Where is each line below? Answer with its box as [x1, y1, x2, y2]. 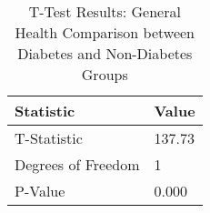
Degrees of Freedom [15, 154, 140, 175]
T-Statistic [15, 127, 83, 148]
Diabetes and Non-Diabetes [17, 43, 193, 64]
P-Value [15, 180, 65, 201]
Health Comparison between [15, 22, 195, 43]
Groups [81, 64, 128, 85]
